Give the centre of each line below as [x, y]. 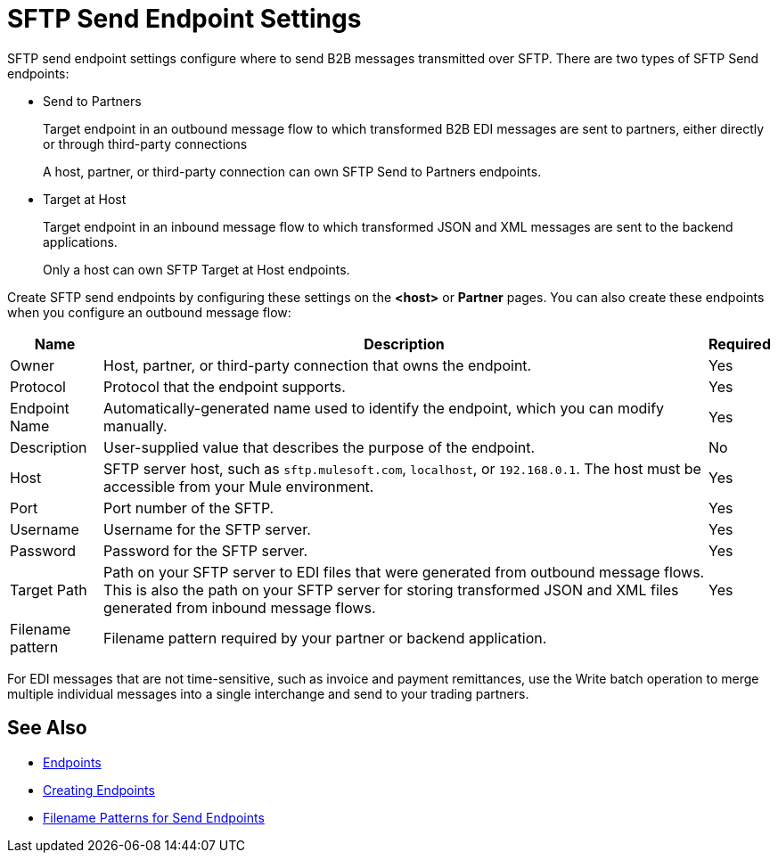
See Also [47, 728]
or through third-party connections [145, 143]
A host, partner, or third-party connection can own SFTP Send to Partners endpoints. [292, 171]
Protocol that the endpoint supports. [225, 386]
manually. [135, 426]
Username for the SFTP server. [207, 529]
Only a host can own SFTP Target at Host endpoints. [197, 269]
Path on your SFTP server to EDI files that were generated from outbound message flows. [404, 572]
